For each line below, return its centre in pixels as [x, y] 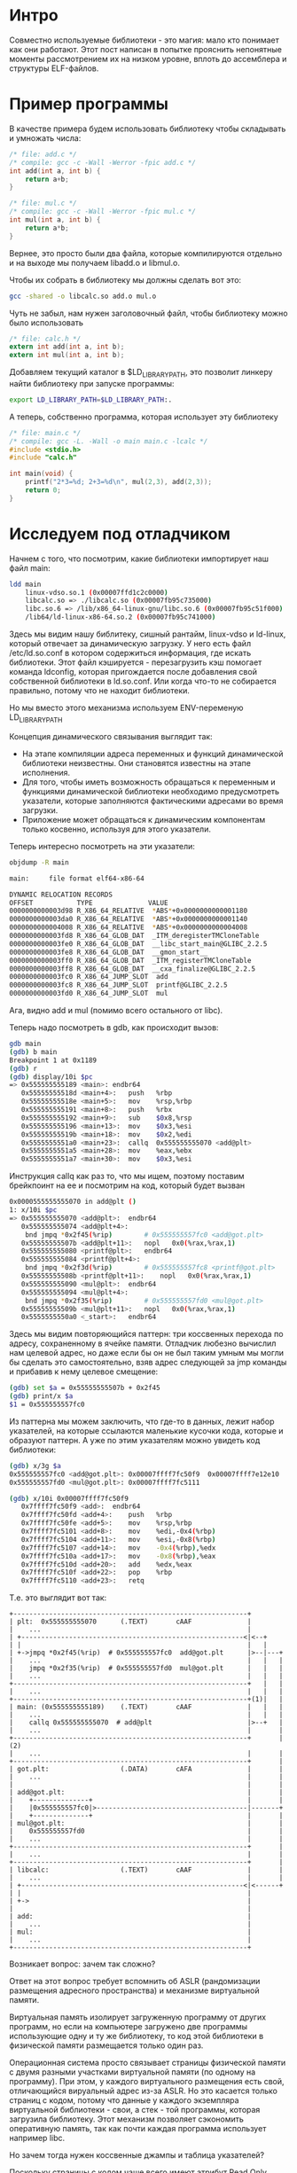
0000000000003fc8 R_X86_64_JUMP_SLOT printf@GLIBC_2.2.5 [118, 985]
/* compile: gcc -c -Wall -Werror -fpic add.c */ [103, 162]
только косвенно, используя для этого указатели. [116, 829]
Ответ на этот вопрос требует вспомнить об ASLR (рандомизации [135, 1981]
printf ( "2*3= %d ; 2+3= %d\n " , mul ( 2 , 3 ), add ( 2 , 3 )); [119, 482]
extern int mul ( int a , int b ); [67, 356]
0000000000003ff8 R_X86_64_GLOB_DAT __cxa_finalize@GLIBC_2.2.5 [132, 969]
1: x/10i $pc [33, 1210]
